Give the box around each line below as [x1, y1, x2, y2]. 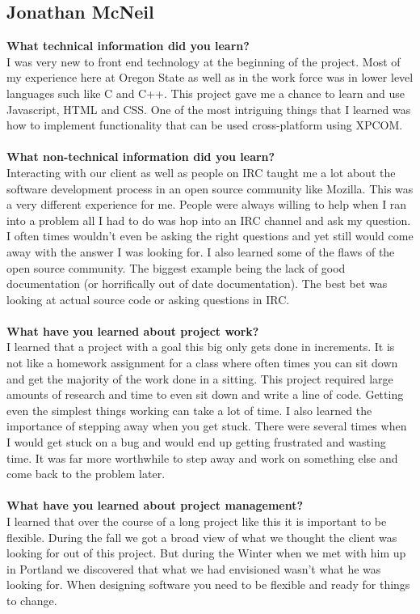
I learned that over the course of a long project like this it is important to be [6, 513, 387, 530]
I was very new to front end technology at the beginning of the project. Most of [6, 53, 401, 70]
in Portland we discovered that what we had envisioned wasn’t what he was [6, 560, 381, 577]
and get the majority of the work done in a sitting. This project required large [6, 370, 393, 387]
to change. [6, 591, 57, 608]
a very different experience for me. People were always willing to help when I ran [6, 196, 407, 213]
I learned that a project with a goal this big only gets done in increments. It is [6, 338, 395, 355]
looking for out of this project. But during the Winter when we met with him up [6, 544, 406, 561]
